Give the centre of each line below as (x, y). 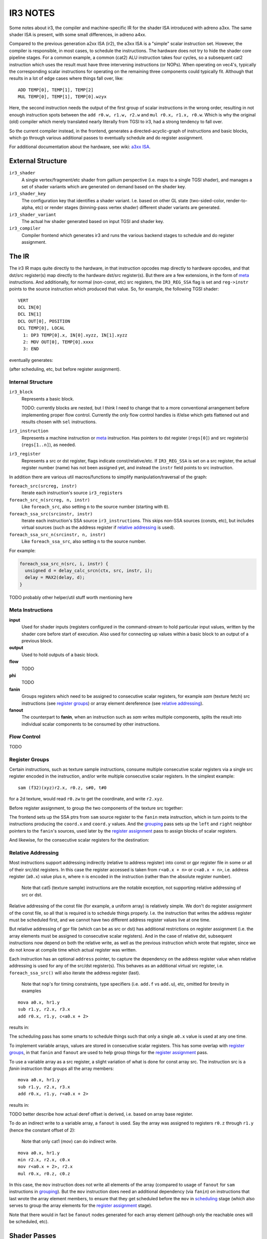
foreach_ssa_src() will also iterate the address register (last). (75, 973)
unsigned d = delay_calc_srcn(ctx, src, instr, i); (89, 570)
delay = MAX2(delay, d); (55, 578)
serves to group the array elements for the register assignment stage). (81, 1206)
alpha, (28, 208)
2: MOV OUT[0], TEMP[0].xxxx (58, 342)
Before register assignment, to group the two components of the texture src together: (96, 808)
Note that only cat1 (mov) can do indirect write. (69, 1141)
